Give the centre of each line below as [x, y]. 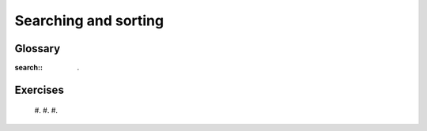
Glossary [38, 49]
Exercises [40, 90]
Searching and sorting [89, 21]
